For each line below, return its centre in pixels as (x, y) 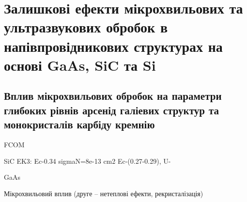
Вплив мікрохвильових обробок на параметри (113, 96)
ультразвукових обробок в (86, 27)
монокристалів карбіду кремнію (79, 124)
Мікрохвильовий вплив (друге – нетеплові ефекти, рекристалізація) (104, 193)
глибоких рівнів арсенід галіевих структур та (112, 110)
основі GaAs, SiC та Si (80, 65)
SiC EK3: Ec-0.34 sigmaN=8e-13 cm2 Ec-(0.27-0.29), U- (87, 161)
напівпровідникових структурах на (113, 46)
